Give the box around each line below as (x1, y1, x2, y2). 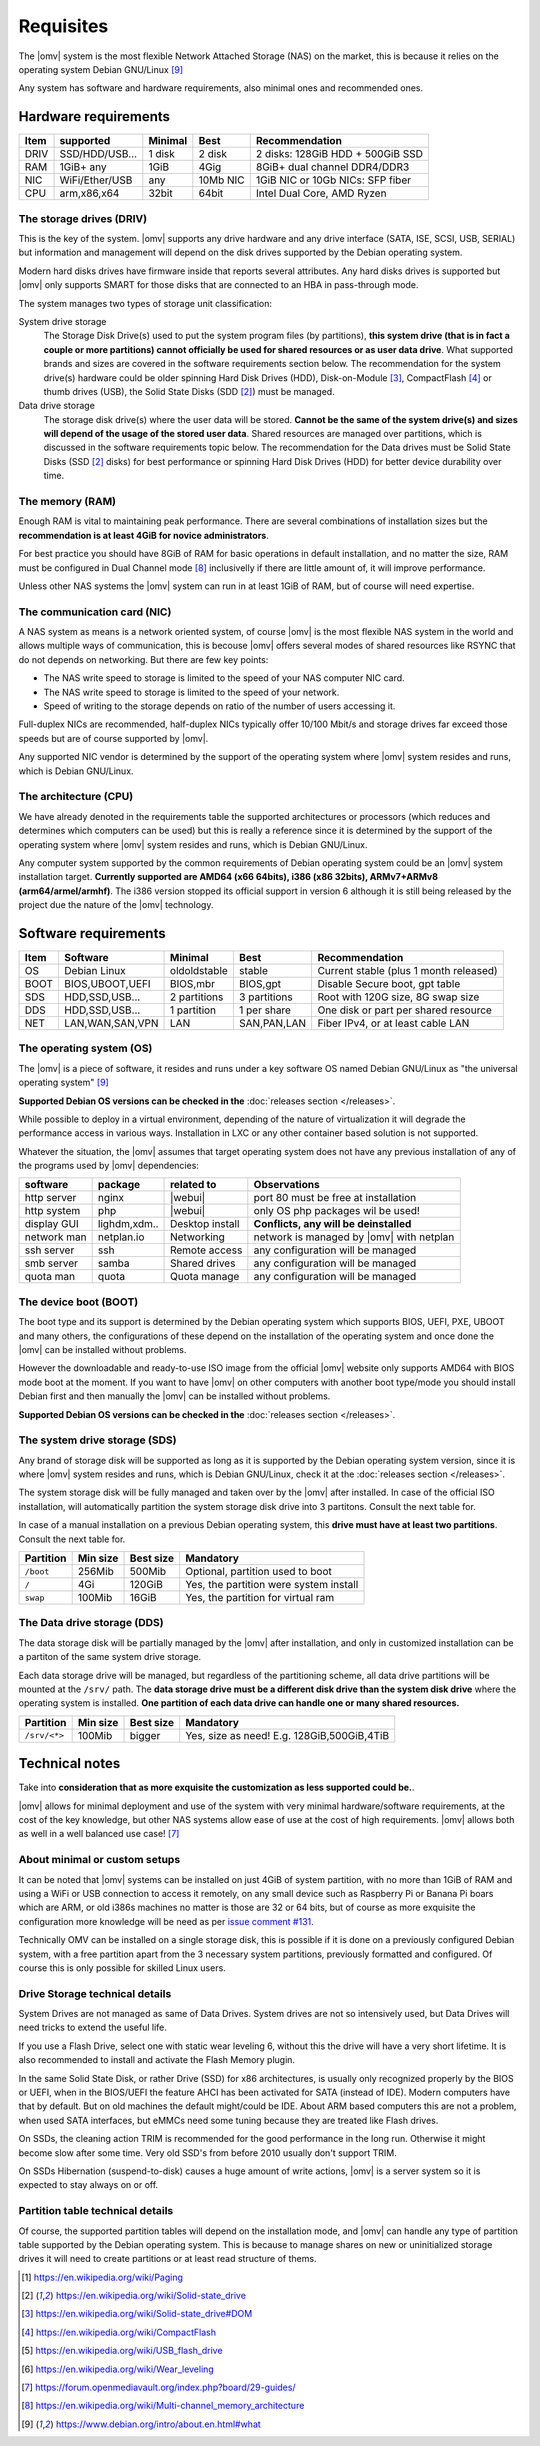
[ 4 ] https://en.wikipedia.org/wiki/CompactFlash (21, 2326, 217, 2338)
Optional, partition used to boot (185, 1565, 332, 1579)
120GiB (129, 1578, 164, 1592)
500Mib (129, 1565, 167, 1579)
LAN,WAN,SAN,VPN (64, 1016, 159, 1030)
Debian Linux (64, 963, 127, 977)
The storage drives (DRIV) (18, 211, 148, 225)
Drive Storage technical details (18, 1986, 172, 2000)
